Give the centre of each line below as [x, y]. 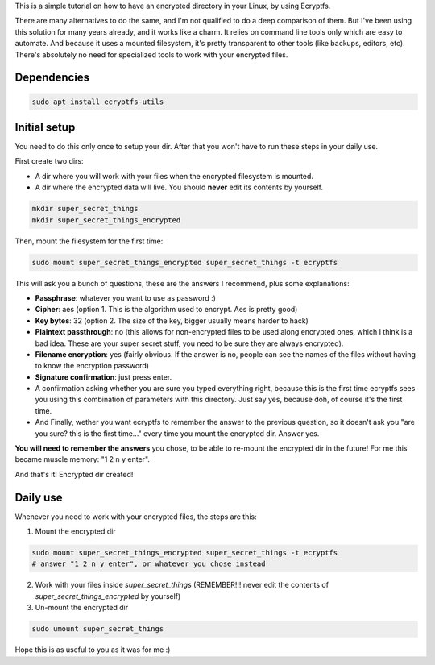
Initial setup [45, 127]
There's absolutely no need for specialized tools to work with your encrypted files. [151, 54]
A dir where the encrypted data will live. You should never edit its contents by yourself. [179, 187]
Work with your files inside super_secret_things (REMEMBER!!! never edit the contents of [182, 585]
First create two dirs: [49, 161]
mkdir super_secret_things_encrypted [106, 220]
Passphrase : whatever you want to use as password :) [126, 297]
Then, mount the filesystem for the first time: [89, 241]
